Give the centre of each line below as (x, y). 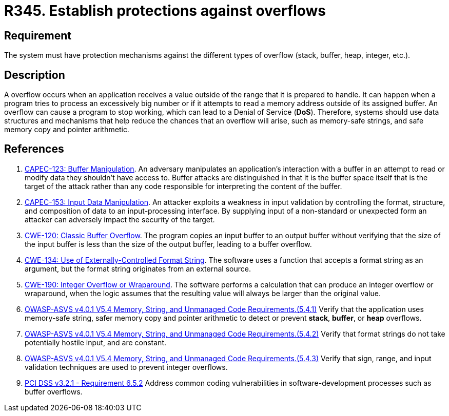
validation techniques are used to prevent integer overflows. (126, 367)
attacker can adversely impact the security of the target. (120, 219)
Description (35, 75)
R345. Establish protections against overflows (165, 11)
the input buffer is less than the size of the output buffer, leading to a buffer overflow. (168, 244)
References (34, 149)
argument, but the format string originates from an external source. (138, 268)
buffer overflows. (54, 391)
